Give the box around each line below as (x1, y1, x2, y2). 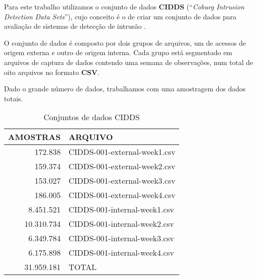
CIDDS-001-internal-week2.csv (68, 218, 174, 230)
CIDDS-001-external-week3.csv (68, 175, 176, 187)
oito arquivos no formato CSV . (4, 67, 100, 77)
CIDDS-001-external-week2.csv (68, 160, 176, 172)
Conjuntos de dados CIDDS (43, 111, 140, 123)
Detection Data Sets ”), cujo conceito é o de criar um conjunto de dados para (4, 11, 237, 21)
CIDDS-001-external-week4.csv (68, 189, 176, 201)
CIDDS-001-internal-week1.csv (68, 204, 174, 215)
